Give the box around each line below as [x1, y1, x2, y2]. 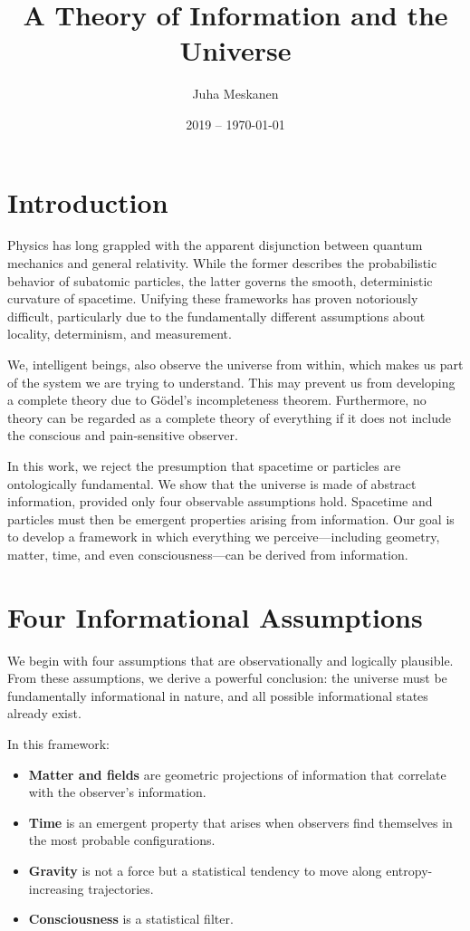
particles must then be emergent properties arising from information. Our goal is [7, 509, 455, 528]
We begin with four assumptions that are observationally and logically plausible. [7, 650, 454, 669]
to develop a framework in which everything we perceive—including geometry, [7, 527, 440, 546]
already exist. [7, 704, 82, 723]
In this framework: [7, 734, 110, 753]
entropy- [386, 861, 433, 879]
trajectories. [88, 878, 154, 897]
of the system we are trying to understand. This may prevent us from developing [7, 372, 456, 391]
